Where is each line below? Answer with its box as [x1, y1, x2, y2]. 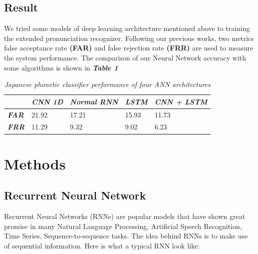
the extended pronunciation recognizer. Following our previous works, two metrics [4, 32, 254, 43]
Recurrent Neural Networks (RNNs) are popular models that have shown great [4, 211, 246, 221]
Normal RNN [70, 96, 118, 106]
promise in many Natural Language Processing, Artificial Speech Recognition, [4, 220, 242, 231]
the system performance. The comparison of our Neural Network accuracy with [4, 52, 247, 62]
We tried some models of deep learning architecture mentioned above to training [4, 23, 250, 33]
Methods [4, 153, 66, 173]
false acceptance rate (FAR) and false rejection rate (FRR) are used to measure [4, 42, 254, 53]
